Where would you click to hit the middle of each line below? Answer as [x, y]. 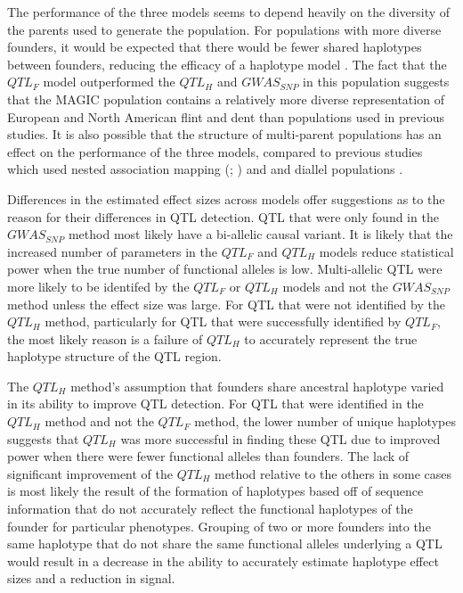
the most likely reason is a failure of [105, 338]
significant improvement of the [90, 473]
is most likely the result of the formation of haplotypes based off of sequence [215, 491]
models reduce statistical [386, 251]
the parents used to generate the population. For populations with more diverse [224, 29]
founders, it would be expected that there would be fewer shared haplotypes [215, 47]
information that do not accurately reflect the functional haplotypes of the [210, 509]
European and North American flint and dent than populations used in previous [226, 116]
